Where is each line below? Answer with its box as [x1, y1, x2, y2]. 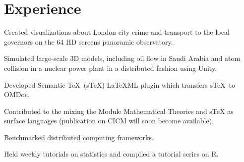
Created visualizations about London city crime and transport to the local [4, 27, 230, 37]
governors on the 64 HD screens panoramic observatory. [4, 36, 173, 47]
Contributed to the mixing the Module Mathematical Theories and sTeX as [4, 106, 234, 116]
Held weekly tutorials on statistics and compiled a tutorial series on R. [4, 149, 219, 159]
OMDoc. [4, 89, 30, 100]
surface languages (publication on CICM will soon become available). [4, 115, 214, 126]
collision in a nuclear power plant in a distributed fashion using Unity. [4, 62, 217, 73]
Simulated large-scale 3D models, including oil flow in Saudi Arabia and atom [4, 53, 241, 63]
